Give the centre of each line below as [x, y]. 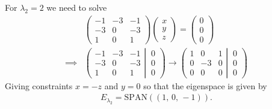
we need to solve [77, 7]
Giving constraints [39, 85]
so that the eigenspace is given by [205, 85]
